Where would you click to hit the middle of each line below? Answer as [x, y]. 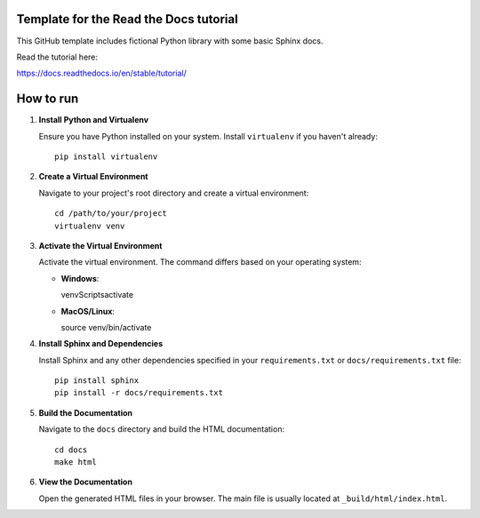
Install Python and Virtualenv [94, 120]
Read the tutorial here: [57, 57]
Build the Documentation [86, 412]
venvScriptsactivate [97, 295]
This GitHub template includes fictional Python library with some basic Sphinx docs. [170, 41]
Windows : [80, 278]
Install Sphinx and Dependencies [101, 344]
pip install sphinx [97, 381]
